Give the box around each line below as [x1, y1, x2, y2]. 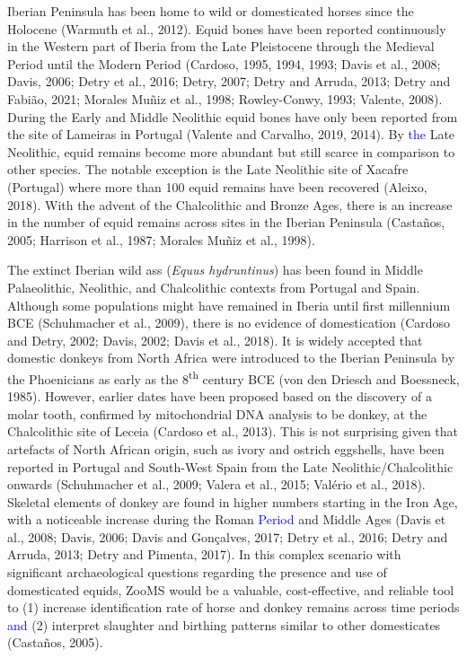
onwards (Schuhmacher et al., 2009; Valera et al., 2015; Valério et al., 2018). [7, 475, 426, 494]
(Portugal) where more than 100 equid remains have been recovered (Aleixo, [7, 177, 427, 196]
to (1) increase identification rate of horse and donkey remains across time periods [7, 598, 460, 617]
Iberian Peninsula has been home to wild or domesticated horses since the [7, 2, 414, 20]
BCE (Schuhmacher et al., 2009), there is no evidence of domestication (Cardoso [7, 313, 451, 332]
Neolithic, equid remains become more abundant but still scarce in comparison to [7, 142, 455, 161]
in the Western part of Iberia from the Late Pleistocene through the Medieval [7, 37, 435, 56]
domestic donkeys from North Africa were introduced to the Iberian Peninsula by [7, 348, 455, 367]
